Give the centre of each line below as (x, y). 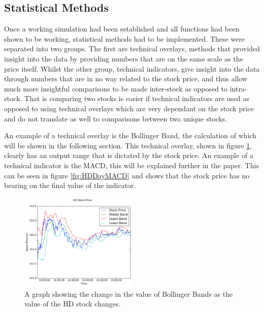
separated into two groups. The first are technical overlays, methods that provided (132, 49)
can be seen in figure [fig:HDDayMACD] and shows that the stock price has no (127, 175)
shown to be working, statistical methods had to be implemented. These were (125, 38)
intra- (238, 88)
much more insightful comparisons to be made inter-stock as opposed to (116, 88)
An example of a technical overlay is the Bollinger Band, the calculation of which (130, 135)
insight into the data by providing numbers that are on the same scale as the (124, 58)
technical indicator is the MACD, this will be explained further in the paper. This (131, 165)
